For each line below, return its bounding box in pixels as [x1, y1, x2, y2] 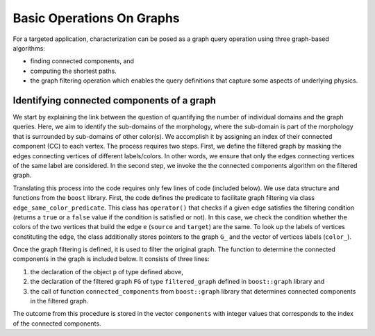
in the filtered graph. [30, 297, 89, 305]
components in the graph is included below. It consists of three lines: [12, 255, 210, 263]
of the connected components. [12, 319, 101, 328]
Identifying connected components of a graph [12, 94, 217, 106]
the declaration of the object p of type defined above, [30, 267, 184, 276]
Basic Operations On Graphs [12, 10, 180, 26]
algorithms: [12, 44, 45, 52]
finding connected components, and [30, 57, 135, 65]
